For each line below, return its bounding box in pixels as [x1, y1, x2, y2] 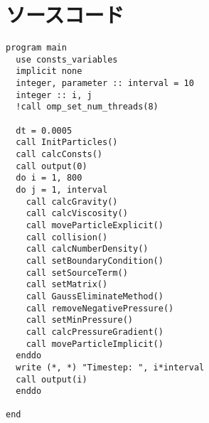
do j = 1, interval [16, 185, 108, 195]
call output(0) [16, 161, 87, 171]
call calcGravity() [26, 196, 118, 207]
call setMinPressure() [26, 315, 133, 326]
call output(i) [16, 374, 87, 385]
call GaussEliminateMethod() [26, 291, 164, 301]
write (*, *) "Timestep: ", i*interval [16, 362, 205, 373]
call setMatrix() [26, 279, 108, 290]
